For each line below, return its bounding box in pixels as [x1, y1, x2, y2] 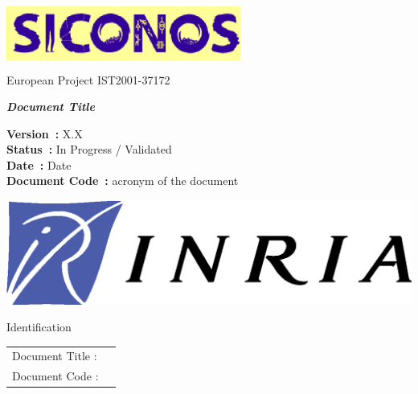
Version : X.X [6, 125, 83, 142]
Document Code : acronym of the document [6, 172, 239, 189]
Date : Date [6, 156, 72, 173]
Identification [6, 318, 72, 335]
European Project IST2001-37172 [6, 71, 170, 88]
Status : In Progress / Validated [6, 141, 172, 158]
